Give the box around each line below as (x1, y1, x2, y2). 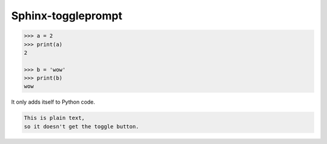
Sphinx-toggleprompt (11, 9, 122, 22)
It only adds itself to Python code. (11, 98, 96, 105)
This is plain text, (24, 114, 85, 122)
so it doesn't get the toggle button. (24, 123, 139, 130)
